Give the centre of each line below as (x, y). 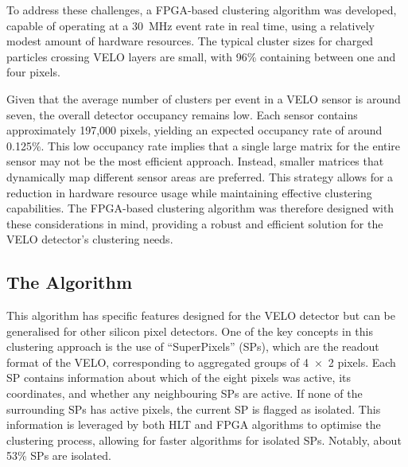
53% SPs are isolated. (59, 455)
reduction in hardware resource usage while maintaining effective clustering (189, 192)
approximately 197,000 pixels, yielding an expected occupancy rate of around (194, 130)
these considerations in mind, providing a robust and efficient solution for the (195, 223)
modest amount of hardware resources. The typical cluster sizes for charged (190, 41)
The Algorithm (70, 282)
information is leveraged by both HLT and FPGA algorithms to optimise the (194, 424)
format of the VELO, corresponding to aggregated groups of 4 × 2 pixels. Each (201, 362)
